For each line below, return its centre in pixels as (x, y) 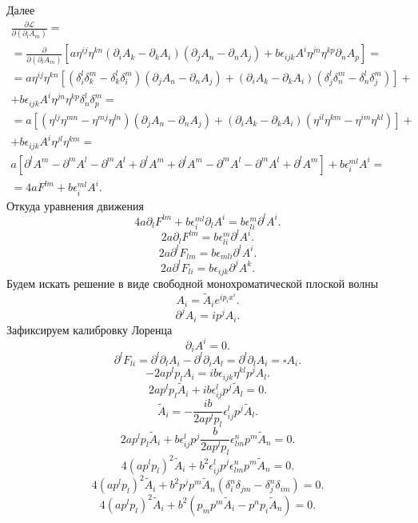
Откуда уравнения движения (75, 205)
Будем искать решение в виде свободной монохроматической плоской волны (193, 283)
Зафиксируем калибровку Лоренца (90, 329)
